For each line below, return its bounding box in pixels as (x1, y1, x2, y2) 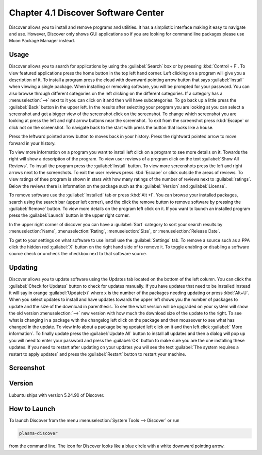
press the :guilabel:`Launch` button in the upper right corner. (9, 212, 130, 218)
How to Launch (9, 405, 56, 413)
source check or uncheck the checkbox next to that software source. (9, 251, 147, 257)
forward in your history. (9, 140, 56, 146)
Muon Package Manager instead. (9, 38, 75, 44)
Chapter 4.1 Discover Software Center (9, 7, 164, 18)
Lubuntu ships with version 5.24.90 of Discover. (9, 392, 105, 398)
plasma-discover (19, 431, 58, 436)
